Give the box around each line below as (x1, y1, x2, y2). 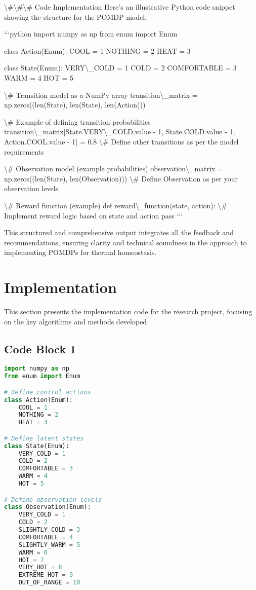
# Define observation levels (4, 496, 102, 503)
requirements (4, 146, 44, 157)
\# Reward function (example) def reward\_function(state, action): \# (4, 200, 228, 210)
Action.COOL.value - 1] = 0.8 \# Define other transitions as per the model (4, 136, 239, 146)
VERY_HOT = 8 (18, 564, 62, 571)
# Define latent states (4, 434, 84, 442)
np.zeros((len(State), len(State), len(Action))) (4, 99, 146, 110)
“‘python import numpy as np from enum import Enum (4, 28, 178, 39)
